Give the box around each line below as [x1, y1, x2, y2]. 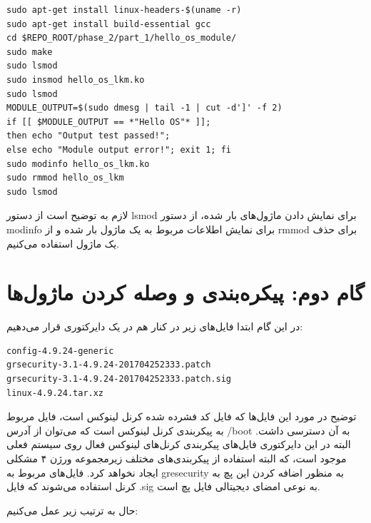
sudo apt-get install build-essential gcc [6, 19, 211, 29]
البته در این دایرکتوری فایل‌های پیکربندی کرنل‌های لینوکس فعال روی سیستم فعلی [6, 437, 351, 452]
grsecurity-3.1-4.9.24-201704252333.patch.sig [6, 374, 231, 384]
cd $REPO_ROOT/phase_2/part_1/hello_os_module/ [6, 33, 237, 44]
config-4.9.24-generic [6, 345, 114, 356]
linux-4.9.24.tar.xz [6, 387, 104, 398]
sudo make [6, 46, 53, 57]
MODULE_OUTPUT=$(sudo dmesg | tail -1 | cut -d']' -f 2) [6, 103, 283, 113]
